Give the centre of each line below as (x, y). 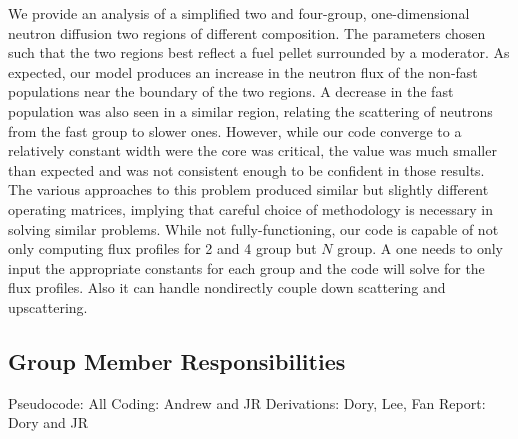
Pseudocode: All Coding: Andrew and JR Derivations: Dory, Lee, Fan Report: (247, 402)
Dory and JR (48, 422)
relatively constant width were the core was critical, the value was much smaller (252, 150)
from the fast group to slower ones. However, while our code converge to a (235, 130)
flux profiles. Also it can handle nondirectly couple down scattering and (227, 287)
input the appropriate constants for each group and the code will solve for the (246, 267)
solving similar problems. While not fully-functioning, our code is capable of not (253, 228)
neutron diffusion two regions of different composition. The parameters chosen (247, 32)
